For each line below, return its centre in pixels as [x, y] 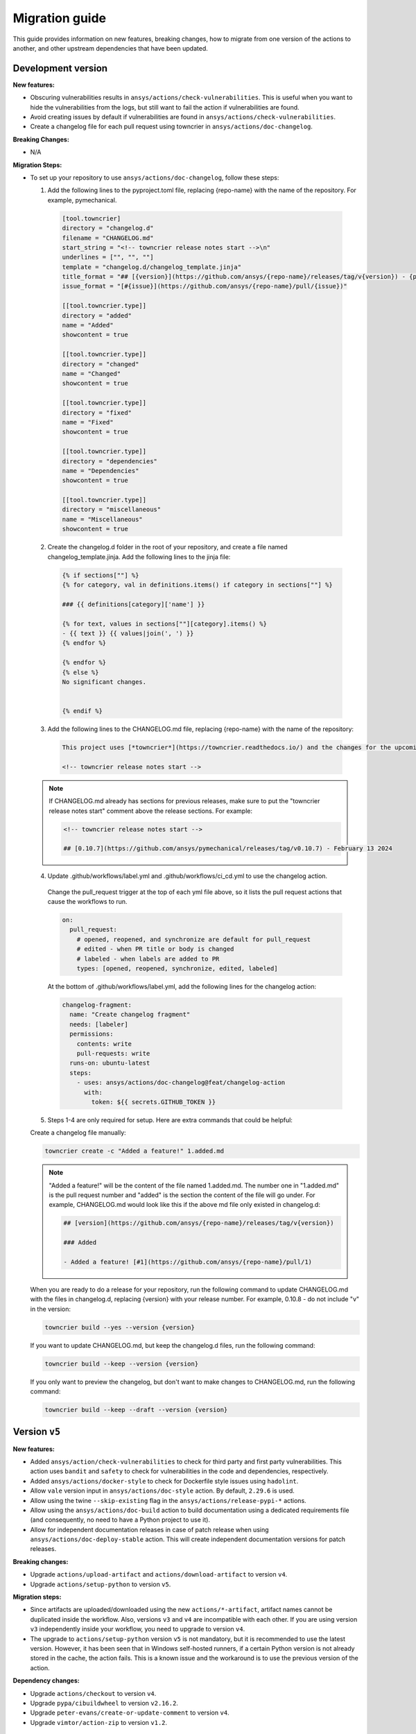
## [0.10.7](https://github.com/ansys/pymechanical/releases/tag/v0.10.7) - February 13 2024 [228, 849]
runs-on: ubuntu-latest [110, 1063]
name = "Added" [88, 325]
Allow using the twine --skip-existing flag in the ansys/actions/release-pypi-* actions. [168, 1500]
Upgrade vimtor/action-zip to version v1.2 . [99, 1722]
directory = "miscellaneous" [112, 509]
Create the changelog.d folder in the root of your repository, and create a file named [167, 547]
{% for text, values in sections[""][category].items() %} [164, 624]
